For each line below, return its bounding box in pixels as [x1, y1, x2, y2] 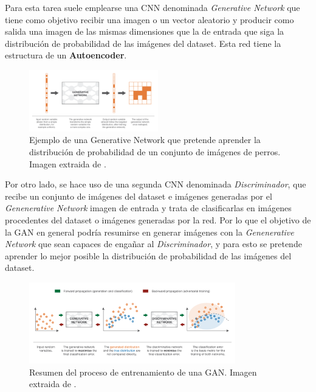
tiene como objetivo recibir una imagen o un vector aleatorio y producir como [5, 13, 294, 26]
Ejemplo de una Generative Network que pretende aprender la [29, 133, 261, 146]
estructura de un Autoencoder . [5, 49, 127, 61]
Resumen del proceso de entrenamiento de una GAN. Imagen [29, 365, 257, 378]
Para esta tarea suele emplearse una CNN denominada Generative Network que [5, 1, 300, 13]
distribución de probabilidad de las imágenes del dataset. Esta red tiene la [5, 37, 281, 49]
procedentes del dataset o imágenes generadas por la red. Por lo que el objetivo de [5, 213, 311, 226]
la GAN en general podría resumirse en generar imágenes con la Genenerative [5, 225, 294, 238]
